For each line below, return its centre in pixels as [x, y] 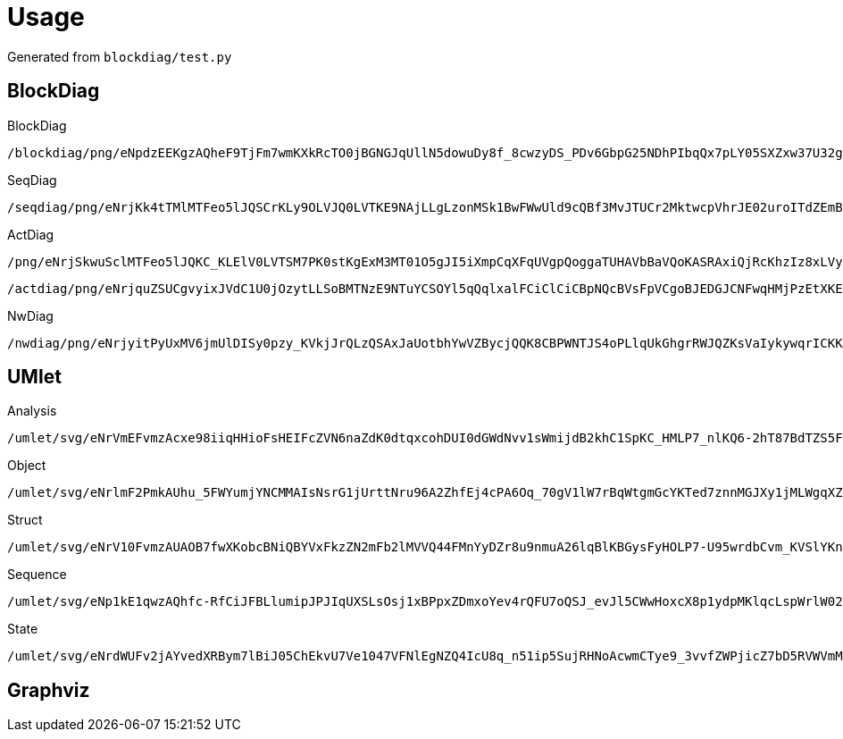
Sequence [37, 575]
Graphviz [49, 690]
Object [27, 466]
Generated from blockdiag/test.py [120, 56]
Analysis [32, 411]
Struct [25, 520]
